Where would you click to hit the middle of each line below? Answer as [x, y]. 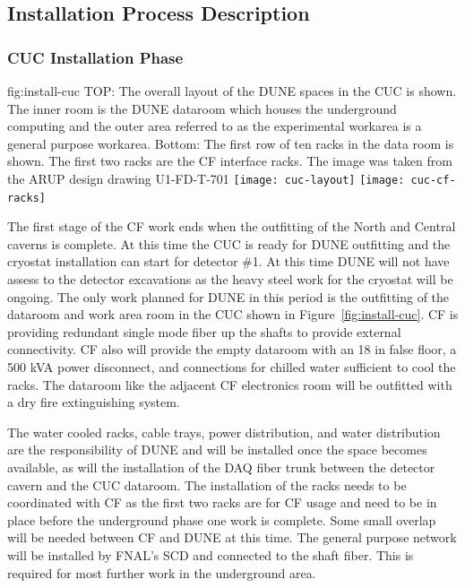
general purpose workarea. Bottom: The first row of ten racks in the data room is [231, 143]
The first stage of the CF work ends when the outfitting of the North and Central [232, 226]
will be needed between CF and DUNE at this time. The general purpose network [232, 537]
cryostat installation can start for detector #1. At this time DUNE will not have [228, 261]
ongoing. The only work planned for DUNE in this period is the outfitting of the [228, 296]
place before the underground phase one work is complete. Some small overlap [222, 519]
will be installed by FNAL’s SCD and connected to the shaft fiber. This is [211, 554]
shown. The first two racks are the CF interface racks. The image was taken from [230, 161]
